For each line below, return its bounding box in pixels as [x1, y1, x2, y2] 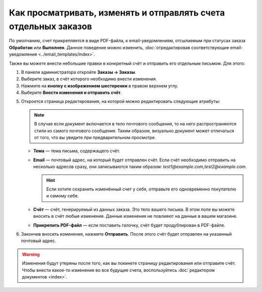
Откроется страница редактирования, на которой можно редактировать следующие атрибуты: [21, 99, 220, 104]
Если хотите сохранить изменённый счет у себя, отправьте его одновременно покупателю [46, 186, 236, 192]
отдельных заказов [9, 21, 92, 32]
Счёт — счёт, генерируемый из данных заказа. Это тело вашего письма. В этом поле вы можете [33, 206, 235, 212]
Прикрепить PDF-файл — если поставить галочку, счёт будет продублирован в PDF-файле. [33, 222, 226, 228]
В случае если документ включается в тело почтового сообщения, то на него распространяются [34, 121, 237, 127]
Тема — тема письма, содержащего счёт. [33, 148, 121, 154]
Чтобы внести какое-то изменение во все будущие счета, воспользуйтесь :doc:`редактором [22, 267, 215, 273]
